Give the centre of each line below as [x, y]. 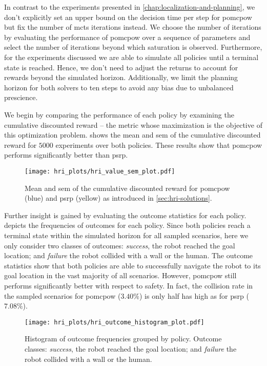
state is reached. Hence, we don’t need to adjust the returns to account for [121, 67]
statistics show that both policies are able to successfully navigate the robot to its [132, 265]
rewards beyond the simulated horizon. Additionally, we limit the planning [121, 77]
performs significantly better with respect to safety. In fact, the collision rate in [129, 285]
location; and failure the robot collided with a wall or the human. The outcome [129, 255]
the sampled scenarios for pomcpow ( [63, 295]
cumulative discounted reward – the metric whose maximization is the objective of [133, 124]
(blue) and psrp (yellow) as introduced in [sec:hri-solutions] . [118, 198]
